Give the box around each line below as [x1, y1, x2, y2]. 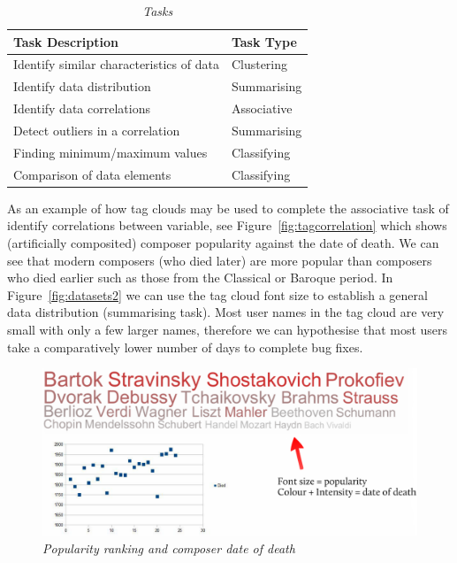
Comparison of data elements [13, 165, 171, 183]
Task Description [13, 32, 118, 50]
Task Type [231, 32, 297, 50]
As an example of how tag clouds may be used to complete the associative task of [7, 198, 449, 217]
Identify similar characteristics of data [13, 55, 219, 73]
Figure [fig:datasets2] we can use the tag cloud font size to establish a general [7, 285, 428, 304]
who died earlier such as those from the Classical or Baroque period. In [7, 268, 393, 287]
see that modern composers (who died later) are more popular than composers [7, 251, 432, 269]
